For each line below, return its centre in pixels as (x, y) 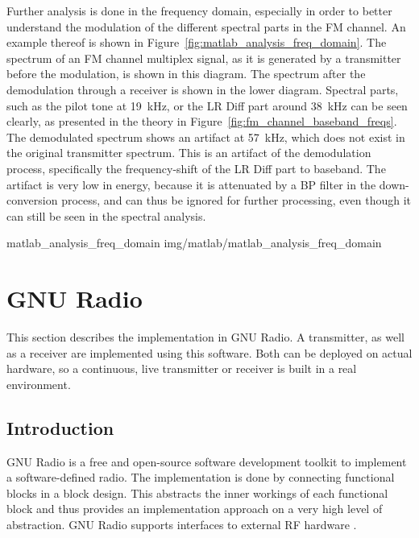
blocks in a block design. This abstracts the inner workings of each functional (197, 492)
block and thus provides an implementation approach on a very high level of (195, 509)
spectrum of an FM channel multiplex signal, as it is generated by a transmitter (204, 58)
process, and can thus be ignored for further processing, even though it (236, 200)
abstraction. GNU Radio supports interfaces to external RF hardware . (182, 524)
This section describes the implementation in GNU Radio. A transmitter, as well (205, 337)
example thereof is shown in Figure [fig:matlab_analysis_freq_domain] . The (197, 42)
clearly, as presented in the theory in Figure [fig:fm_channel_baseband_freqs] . (202, 121)
